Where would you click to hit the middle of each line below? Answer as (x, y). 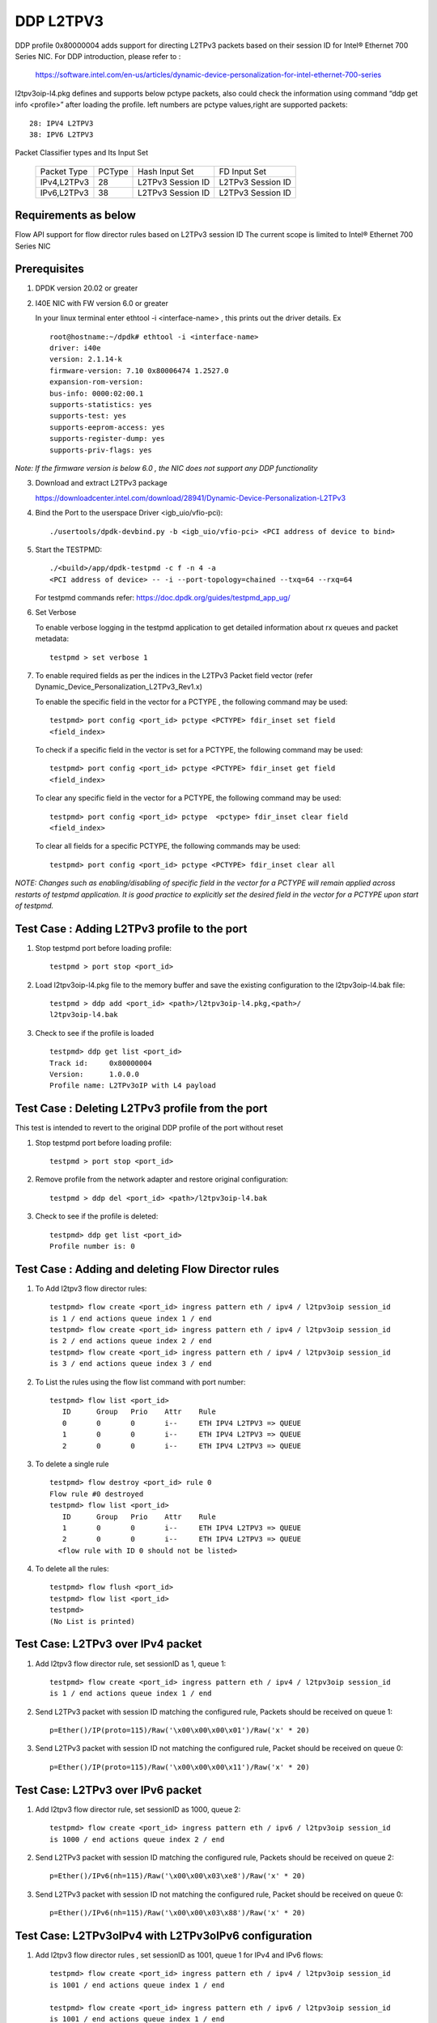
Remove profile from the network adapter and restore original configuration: (162, 1179)
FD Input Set (243, 172)
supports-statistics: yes (101, 405)
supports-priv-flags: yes (101, 450)
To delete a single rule (72, 1464)
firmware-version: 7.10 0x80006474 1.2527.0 (140, 371)
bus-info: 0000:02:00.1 (97, 393)
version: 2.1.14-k (86, 359)
